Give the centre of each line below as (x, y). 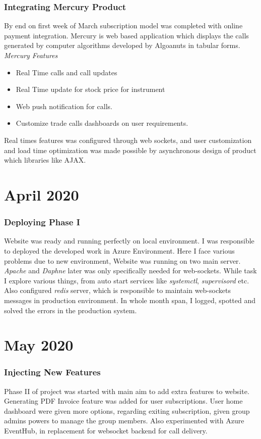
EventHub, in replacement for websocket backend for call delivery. (106, 431)
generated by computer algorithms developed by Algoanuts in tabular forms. (122, 45)
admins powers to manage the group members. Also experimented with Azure (124, 421)
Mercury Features (31, 55)
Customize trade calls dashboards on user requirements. (102, 123)
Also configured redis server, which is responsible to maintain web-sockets (117, 290)
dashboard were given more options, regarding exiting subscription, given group (127, 410)
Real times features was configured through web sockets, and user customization (128, 140)
